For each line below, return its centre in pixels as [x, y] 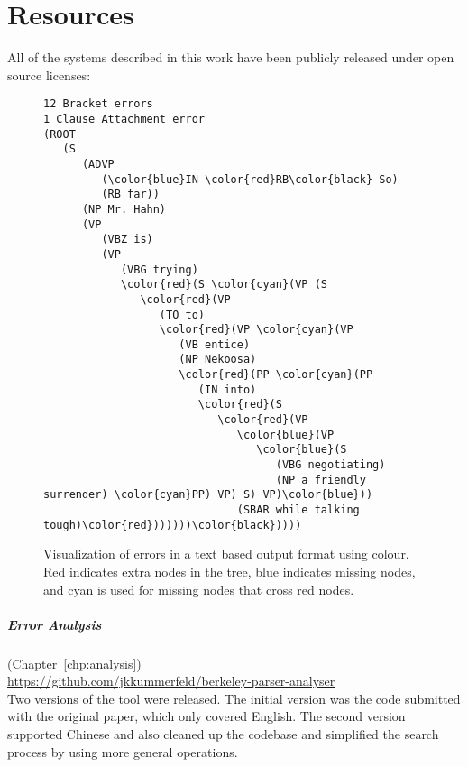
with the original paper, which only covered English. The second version [206, 716]
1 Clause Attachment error [124, 119]
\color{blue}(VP [285, 434]
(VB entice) [215, 344]
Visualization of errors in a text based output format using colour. [226, 554]
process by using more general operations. [123, 751]
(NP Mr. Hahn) [124, 209]
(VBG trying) [159, 269]
